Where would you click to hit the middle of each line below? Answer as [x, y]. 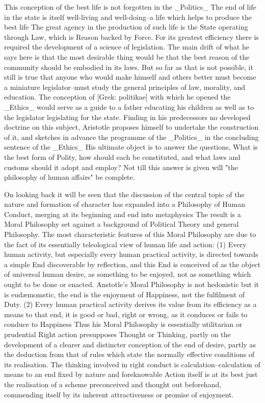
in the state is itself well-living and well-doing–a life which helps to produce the [128, 17]
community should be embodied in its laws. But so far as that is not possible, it [129, 67]
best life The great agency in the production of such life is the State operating [126, 27]
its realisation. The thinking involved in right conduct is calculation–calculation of [132, 364]
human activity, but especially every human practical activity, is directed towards [131, 254]
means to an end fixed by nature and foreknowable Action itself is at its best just [131, 374]
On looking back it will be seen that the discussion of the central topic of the [124, 194]
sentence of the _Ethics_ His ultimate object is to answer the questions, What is [131, 147]
